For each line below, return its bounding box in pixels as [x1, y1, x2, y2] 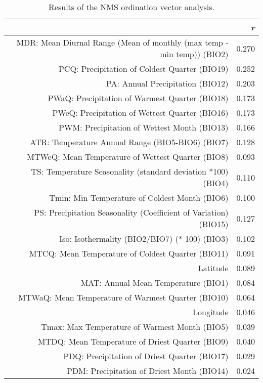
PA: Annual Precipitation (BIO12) [106, 77, 229, 89]
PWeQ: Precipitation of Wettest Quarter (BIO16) [52, 107, 229, 118]
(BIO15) [199, 218, 229, 230]
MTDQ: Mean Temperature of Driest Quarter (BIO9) [38, 335, 229, 347]
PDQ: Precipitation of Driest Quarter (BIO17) [63, 350, 229, 362]
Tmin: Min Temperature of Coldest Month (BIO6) [49, 192, 229, 203]
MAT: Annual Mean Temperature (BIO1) [80, 277, 229, 288]
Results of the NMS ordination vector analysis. [49, 1, 214, 13]
